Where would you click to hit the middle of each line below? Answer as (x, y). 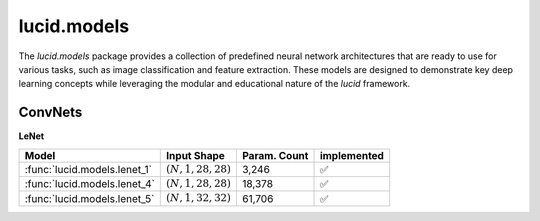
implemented (352, 155)
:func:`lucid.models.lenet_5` (89, 198)
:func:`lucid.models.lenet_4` (89, 184)
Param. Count (275, 155)
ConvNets (50, 112)
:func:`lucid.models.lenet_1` (88, 169)
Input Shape (195, 155)
